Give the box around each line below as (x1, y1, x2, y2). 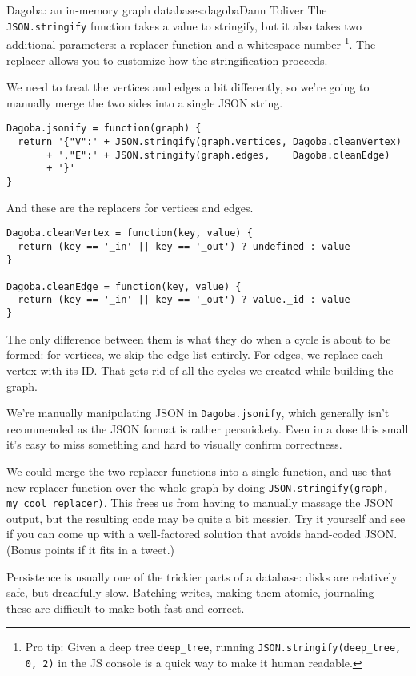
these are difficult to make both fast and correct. (6, 599, 245, 616)
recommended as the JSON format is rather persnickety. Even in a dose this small (6, 420, 409, 437)
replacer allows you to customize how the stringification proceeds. (6, 51, 328, 68)
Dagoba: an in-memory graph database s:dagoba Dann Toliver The (6, 2, 327, 18)
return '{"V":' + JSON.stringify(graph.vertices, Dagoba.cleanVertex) (18, 135, 402, 147)
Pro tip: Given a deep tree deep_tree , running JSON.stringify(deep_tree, (25, 638, 402, 655)
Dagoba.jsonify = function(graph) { (6, 123, 202, 135)
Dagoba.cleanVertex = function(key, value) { (6, 227, 253, 239)
